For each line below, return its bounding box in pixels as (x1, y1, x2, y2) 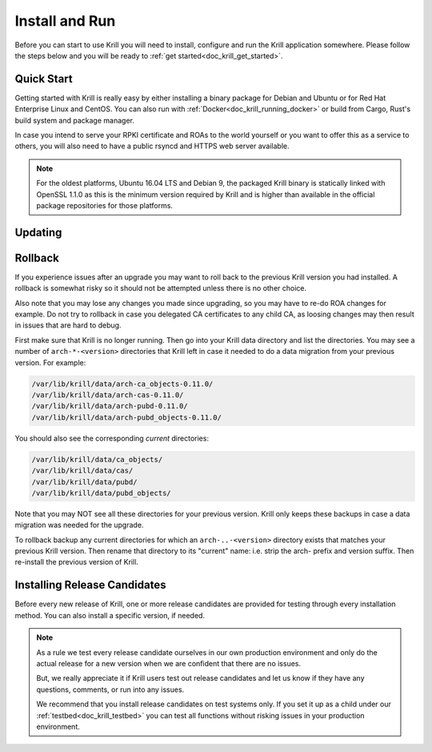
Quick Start (14, 72, 73, 86)
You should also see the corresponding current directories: (14, 433, 210, 443)
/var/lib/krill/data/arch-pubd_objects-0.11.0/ (31, 412, 222, 422)
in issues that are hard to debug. (14, 320, 122, 330)
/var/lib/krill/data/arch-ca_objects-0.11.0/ (31, 379, 214, 388)
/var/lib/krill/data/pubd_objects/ (31, 489, 171, 497)
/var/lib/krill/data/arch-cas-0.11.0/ (31, 391, 184, 400)
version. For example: (14, 357, 86, 368)
